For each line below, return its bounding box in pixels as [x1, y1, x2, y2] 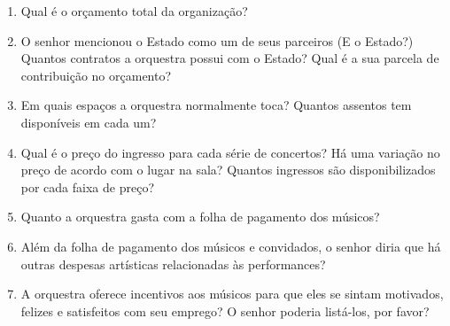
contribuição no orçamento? [20, 66, 172, 84]
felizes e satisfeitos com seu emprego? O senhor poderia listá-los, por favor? [20, 301, 430, 320]
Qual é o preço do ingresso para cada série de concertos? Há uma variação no [20, 143, 440, 161]
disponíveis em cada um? [20, 113, 157, 131]
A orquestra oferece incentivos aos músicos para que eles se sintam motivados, [20, 284, 444, 303]
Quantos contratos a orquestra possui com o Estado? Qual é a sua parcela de [20, 49, 439, 67]
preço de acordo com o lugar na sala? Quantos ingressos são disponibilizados [20, 160, 436, 179]
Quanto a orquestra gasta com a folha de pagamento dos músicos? [20, 207, 380, 226]
